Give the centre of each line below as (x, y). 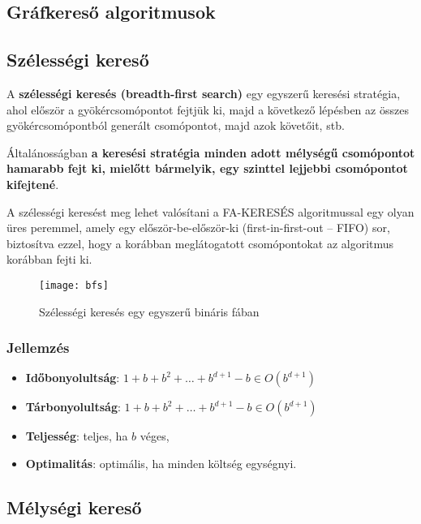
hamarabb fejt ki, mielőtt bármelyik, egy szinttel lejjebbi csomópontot (207, 168)
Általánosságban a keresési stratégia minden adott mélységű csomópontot (211, 152)
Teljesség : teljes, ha (77, 436)
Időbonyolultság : (73, 378)
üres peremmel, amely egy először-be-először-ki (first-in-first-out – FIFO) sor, (198, 228)
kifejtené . (33, 184)
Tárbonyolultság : (73, 407)
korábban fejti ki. (49, 259)
